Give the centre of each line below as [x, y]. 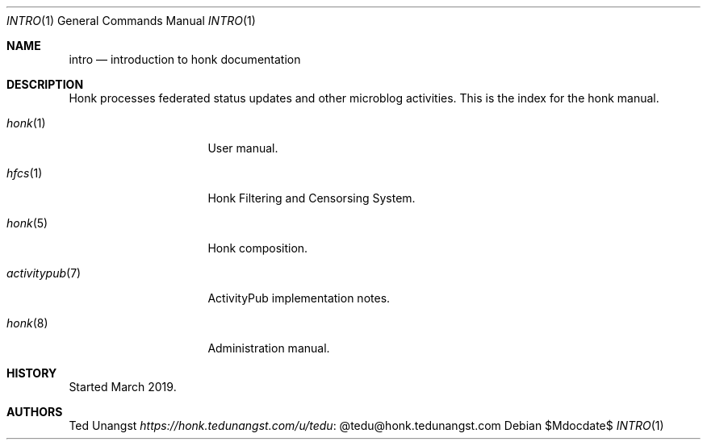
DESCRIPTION [45, 84]
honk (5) [27, 223]
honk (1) [26, 123]
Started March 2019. [123, 387]
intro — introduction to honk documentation [185, 59]
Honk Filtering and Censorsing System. [312, 198]
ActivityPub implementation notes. [299, 298]
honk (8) [27, 323]
